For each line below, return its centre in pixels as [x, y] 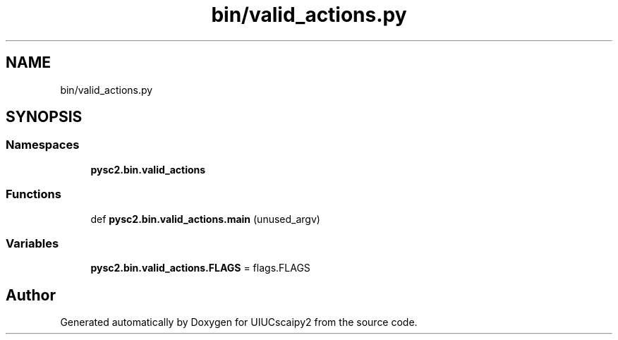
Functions [34, 194]
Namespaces [43, 145]
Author [31, 295]
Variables [32, 243]
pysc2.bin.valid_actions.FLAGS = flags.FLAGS [200, 268]
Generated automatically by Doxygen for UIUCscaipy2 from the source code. [239, 322]
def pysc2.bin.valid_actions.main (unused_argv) [205, 219]
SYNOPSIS [44, 117]
